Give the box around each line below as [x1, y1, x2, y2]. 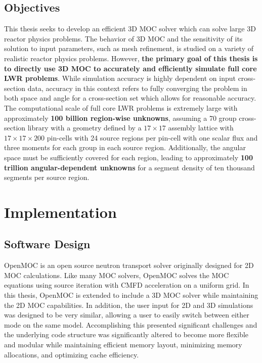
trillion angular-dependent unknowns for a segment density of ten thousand [4, 162, 255, 172]
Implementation [4, 201, 117, 222]
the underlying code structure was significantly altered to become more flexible [4, 329, 249, 340]
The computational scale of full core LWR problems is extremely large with [4, 102, 238, 113]
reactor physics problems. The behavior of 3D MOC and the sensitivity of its [4, 33, 243, 43]
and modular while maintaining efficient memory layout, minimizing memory [4, 339, 242, 350]
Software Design [4, 236, 91, 252]
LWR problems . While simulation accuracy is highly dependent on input [4, 73, 236, 83]
